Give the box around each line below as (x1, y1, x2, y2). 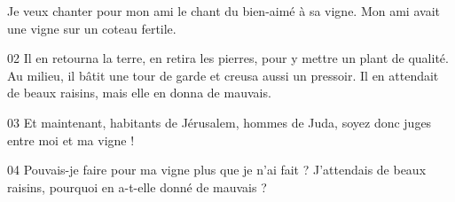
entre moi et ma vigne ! (7, 130, 135, 149)
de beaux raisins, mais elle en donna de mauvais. (7, 83, 271, 102)
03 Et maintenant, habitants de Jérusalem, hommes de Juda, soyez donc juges (7, 113, 432, 131)
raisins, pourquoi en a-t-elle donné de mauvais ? (7, 177, 267, 196)
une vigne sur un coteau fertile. (7, 19, 177, 37)
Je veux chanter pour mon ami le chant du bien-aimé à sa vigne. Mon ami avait (7, 2, 440, 19)
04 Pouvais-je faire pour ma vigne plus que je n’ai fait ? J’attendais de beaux (7, 160, 427, 179)
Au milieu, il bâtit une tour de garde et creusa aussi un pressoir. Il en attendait (7, 66, 439, 84)
